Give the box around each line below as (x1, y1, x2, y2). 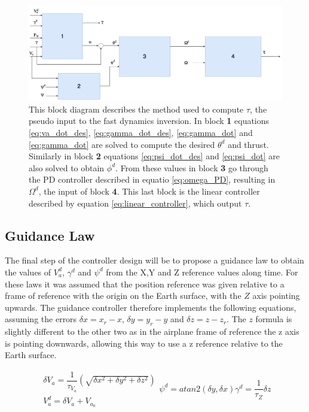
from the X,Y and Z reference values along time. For (106, 265, 298, 278)
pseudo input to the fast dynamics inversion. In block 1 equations (29, 114, 270, 127)
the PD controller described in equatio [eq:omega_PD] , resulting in (29, 173, 276, 186)
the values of (5, 265, 51, 278)
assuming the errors (5, 313, 77, 325)
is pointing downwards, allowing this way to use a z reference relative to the (5, 337, 283, 349)
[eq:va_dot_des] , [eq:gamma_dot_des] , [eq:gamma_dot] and (29, 126, 253, 139)
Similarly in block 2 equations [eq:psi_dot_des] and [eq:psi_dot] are (29, 150, 280, 162)
